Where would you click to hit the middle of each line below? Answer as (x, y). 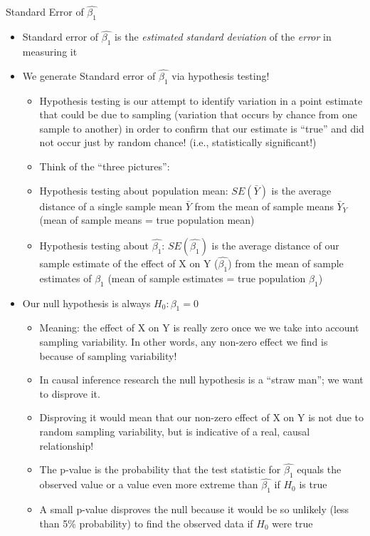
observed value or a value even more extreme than (149, 484)
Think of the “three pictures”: (105, 166)
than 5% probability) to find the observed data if (146, 523)
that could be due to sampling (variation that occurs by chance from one (198, 114)
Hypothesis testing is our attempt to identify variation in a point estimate (201, 100)
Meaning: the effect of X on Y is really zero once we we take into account (199, 328)
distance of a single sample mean (111, 206)
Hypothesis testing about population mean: (134, 190)
